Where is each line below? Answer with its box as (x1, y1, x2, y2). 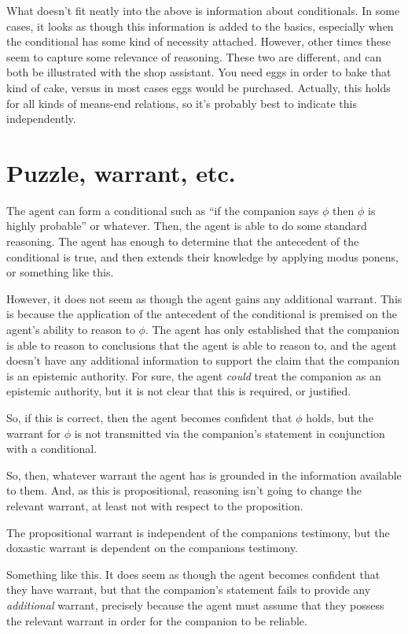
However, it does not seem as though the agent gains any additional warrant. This (6, 290, 402, 306)
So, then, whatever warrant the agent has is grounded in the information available (6, 466, 402, 483)
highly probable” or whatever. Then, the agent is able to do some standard (6, 217, 367, 234)
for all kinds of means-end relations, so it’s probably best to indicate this (6, 95, 357, 111)
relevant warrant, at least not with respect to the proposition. (6, 497, 303, 514)
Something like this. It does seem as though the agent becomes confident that (6, 565, 380, 582)
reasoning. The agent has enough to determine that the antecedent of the (6, 233, 359, 250)
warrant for (6, 425, 61, 441)
